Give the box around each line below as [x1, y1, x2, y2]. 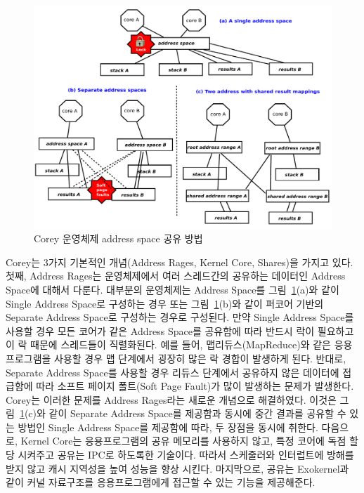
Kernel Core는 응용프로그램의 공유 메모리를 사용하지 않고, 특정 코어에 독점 [20, 433, 346, 448]
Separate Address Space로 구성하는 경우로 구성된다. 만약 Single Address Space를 [6, 310, 354, 324]
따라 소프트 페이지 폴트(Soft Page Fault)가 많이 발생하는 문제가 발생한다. [36, 379, 354, 393]
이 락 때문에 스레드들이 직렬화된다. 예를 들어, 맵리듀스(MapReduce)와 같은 [6, 337, 331, 352]
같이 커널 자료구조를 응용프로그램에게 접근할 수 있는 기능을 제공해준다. [6, 475, 316, 489]
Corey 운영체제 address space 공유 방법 [34, 231, 203, 246]
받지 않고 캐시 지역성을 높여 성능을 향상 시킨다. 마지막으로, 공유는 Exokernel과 [6, 461, 349, 475]
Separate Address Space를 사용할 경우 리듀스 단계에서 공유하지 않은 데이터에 [6, 364, 339, 379]
